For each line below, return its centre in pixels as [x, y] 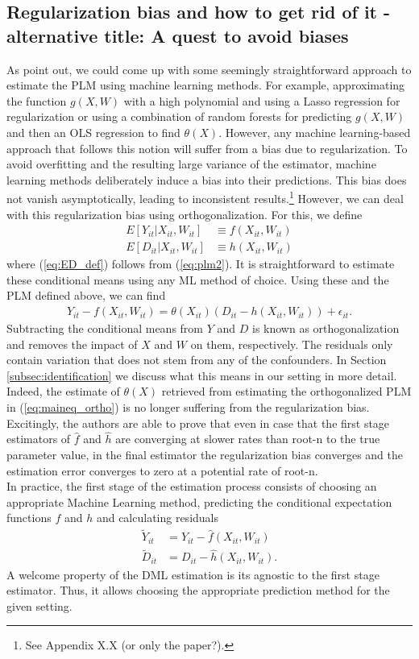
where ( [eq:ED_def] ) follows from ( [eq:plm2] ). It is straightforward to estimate [201, 264]
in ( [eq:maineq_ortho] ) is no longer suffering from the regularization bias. [188, 407]
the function [37, 100]
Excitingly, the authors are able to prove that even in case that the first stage [198, 423]
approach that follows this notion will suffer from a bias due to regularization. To [207, 148]
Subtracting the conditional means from [105, 328]
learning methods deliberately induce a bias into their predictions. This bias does [207, 179]
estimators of [39, 439]
